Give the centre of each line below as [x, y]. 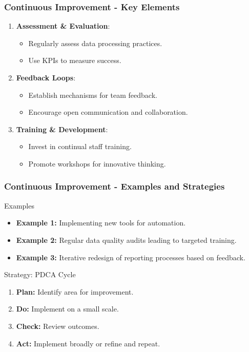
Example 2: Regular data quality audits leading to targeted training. [126, 240]
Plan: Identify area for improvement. [75, 291]
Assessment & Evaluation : [63, 26]
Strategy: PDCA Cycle [40, 274]
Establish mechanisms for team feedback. [93, 95]
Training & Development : [62, 129]
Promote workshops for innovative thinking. [97, 163]
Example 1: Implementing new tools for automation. [101, 223]
